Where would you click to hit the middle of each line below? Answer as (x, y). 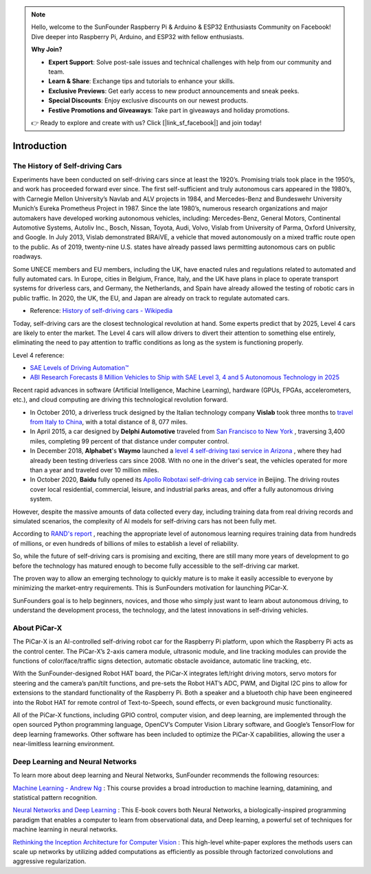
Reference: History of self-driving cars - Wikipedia (101, 311)
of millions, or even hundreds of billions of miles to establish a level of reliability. (126, 543)
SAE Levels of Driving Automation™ (79, 368)
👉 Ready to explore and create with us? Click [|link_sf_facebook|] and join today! (146, 122)
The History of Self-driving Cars (67, 166)
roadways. (27, 256)
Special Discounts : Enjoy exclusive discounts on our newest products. (148, 100)
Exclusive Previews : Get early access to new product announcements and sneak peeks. (174, 91)
